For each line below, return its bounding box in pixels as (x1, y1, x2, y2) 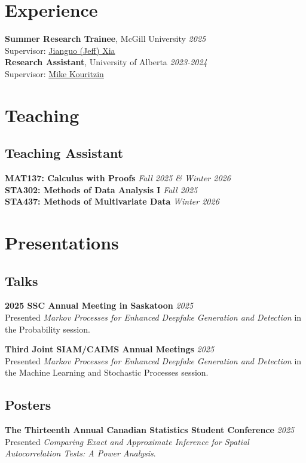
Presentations (5, 230, 119, 255)
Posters (5, 395, 51, 414)
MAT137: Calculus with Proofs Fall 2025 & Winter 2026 (5, 172, 231, 184)
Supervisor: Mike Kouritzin (5, 67, 104, 80)
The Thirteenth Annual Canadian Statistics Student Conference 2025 (5, 424, 295, 436)
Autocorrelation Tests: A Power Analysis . (5, 447, 156, 459)
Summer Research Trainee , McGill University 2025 (5, 32, 206, 45)
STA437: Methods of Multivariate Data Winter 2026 (5, 195, 219, 208)
